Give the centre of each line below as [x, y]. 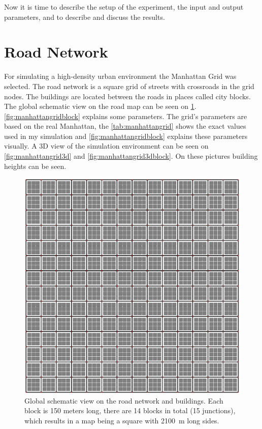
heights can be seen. [35, 166]
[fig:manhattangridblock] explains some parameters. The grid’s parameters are [126, 116]
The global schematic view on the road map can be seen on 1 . [100, 106]
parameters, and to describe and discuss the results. [85, 17]
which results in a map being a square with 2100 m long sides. [122, 420]
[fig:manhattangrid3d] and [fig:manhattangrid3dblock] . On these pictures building [131, 156]
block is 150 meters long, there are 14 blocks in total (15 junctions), [130, 410]
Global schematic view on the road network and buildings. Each [124, 400]
